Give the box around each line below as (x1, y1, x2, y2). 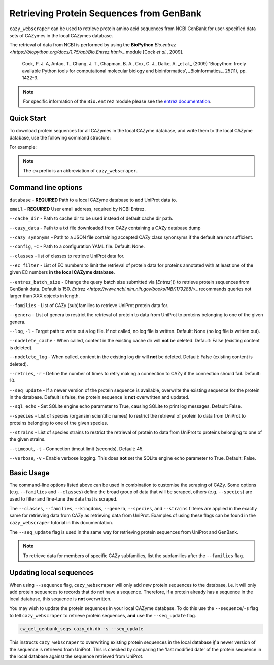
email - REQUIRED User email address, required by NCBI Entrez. (9, 206, 146, 212)
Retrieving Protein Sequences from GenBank (9, 8, 202, 19)
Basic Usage (9, 468, 50, 477)
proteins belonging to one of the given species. (9, 420, 109, 426)
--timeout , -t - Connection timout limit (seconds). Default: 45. (9, 446, 144, 452)
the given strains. (9, 436, 46, 442)
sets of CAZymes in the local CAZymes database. (9, 32, 113, 38)
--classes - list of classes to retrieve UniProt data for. (9, 253, 125, 259)
